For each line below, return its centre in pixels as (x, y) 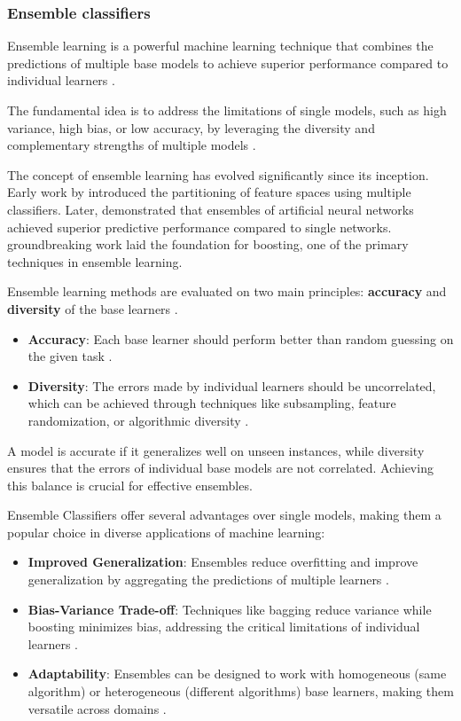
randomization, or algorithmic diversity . (138, 420)
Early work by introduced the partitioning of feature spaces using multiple (209, 192)
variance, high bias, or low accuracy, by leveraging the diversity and (191, 127)
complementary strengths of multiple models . (132, 145)
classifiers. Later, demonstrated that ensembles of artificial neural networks (211, 209)
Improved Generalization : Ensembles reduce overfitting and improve (223, 562)
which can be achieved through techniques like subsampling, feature (212, 403)
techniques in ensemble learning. (95, 261)
